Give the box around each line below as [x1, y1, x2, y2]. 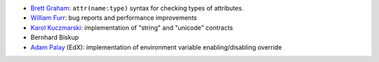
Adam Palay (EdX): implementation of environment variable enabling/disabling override [30, 42, 282, 52]
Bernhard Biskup [30, 33, 79, 42]
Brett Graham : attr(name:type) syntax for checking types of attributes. [30, 4, 244, 12]
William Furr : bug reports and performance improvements [30, 14, 197, 22]
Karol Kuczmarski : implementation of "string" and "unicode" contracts [30, 23, 233, 31]
